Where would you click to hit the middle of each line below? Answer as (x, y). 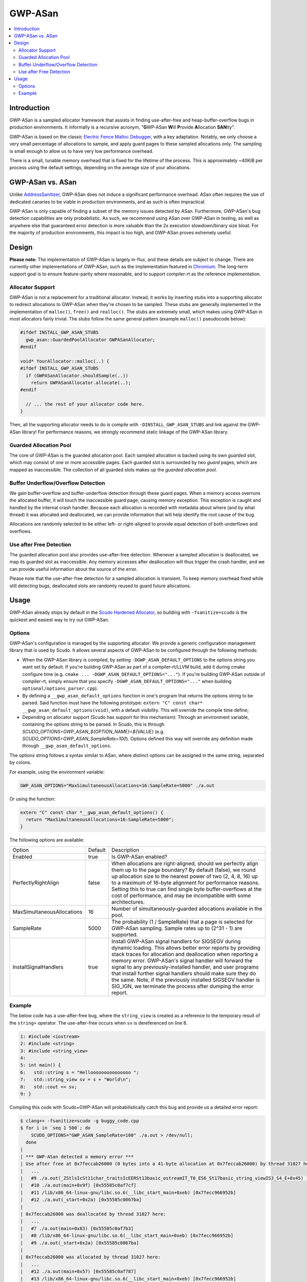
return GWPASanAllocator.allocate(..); (81, 383)
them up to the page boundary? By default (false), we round (183, 870)
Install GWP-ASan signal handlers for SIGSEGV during (176, 941)
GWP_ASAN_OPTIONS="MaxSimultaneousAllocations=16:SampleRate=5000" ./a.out (117, 785)
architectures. (128, 902)
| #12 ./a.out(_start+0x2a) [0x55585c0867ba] (81, 1200)
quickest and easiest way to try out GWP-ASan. (59, 619)
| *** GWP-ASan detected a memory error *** (77, 1157)
